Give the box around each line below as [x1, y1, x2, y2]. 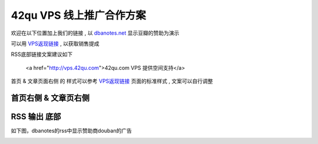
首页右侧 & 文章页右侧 [11, 93, 90, 103]
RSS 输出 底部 [11, 112, 61, 122]
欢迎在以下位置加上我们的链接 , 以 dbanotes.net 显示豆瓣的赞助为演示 [11, 29, 180, 36]
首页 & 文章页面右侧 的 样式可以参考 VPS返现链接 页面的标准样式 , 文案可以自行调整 [11, 78, 213, 85]
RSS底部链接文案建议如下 [11, 51, 73, 58]
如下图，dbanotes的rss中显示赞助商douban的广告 [11, 127, 132, 135]
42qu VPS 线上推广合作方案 [11, 9, 147, 22]
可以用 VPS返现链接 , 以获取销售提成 [11, 40, 100, 47]
